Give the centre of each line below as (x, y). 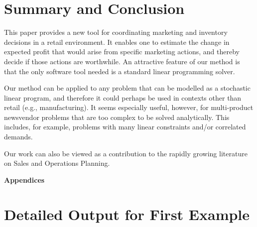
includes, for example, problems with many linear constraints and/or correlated (125, 127)
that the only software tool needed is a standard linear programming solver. (120, 71)
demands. (18, 137)
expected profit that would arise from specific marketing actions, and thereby (122, 52)
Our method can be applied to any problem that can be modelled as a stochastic (127, 88)
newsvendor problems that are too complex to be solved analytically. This (117, 117)
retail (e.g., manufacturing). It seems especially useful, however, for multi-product (129, 107)
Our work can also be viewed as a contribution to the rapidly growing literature (126, 153)
